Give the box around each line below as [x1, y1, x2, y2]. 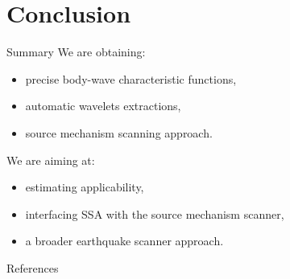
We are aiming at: [6, 151, 95, 168]
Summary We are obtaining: [6, 43, 146, 60]
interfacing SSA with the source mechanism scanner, [25, 205, 284, 222]
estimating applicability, [25, 178, 144, 195]
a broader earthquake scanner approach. [25, 232, 224, 249]
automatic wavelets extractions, [25, 97, 181, 114]
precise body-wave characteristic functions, [25, 70, 237, 87]
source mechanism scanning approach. [25, 124, 213, 141]
